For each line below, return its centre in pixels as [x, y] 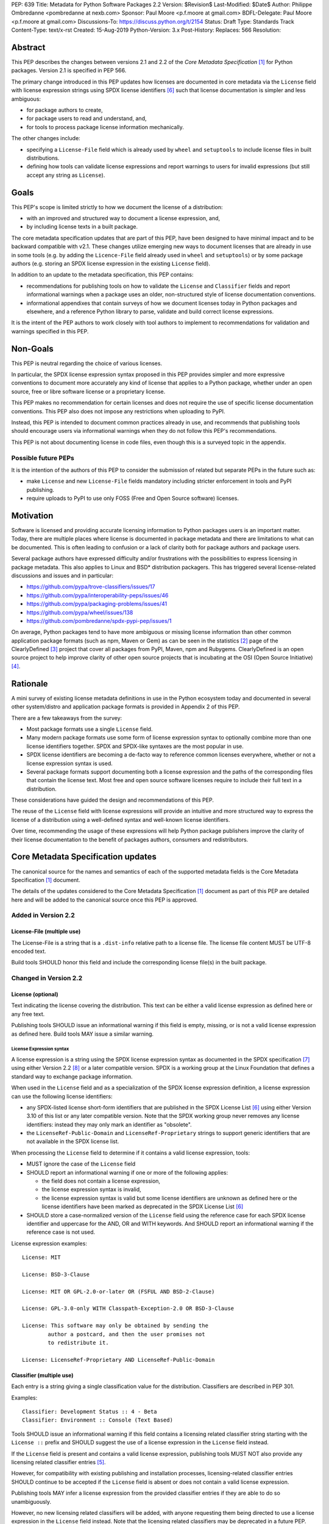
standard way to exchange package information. [72, 1077]
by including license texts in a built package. [82, 227]
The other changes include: [46, 138]
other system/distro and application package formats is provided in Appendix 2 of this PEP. [126, 707]
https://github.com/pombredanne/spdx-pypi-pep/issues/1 [99, 621]
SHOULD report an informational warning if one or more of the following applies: [127, 1172]
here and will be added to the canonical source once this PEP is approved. [104, 900]
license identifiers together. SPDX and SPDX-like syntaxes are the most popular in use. [135, 746]
